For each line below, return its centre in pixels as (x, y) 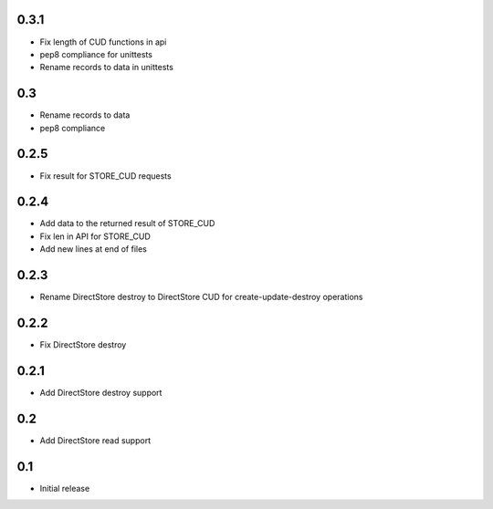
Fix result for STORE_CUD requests (106, 176)
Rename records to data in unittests (106, 68)
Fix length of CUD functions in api (103, 42)
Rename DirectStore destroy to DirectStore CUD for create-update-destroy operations (201, 297)
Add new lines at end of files (94, 249)
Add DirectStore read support (95, 440)
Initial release (65, 488)
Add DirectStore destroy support (101, 392)
